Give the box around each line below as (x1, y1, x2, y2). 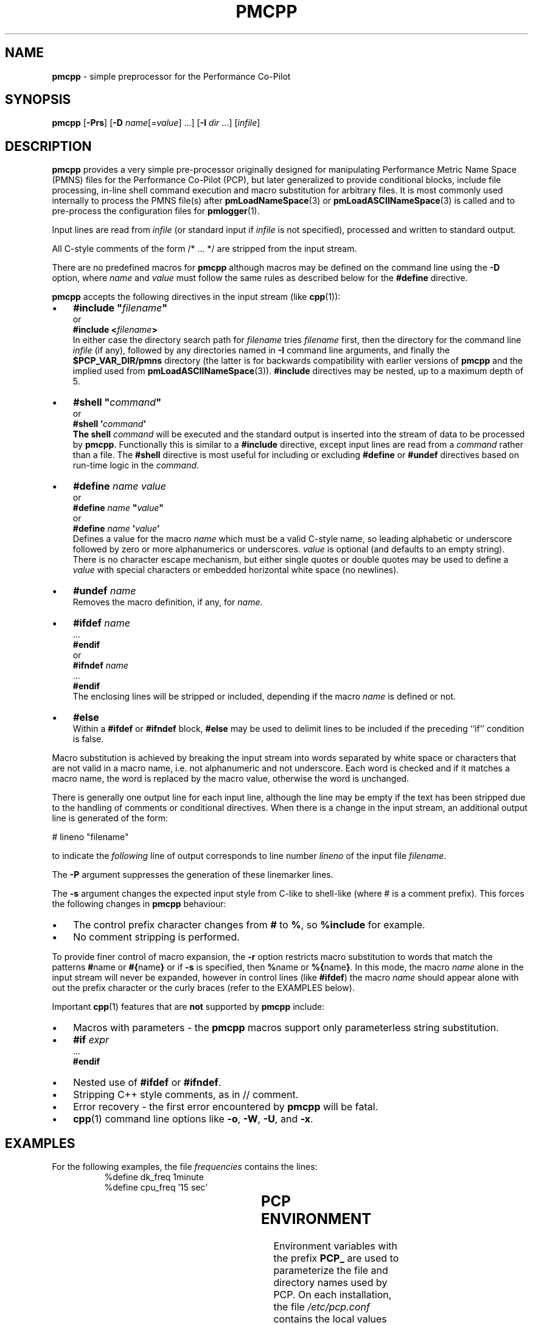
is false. (72, 734, 104, 745)
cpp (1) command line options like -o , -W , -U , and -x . (73, 1113, 313, 1125)
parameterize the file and (273, 1264, 388, 1277)
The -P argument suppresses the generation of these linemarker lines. (52, 869, 333, 880)
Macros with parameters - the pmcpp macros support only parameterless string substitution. (73, 1021, 499, 1034)
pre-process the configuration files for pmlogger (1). (52, 206, 260, 217)
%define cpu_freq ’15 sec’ (104, 1182, 207, 1193)
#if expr (73, 1034, 110, 1046)
